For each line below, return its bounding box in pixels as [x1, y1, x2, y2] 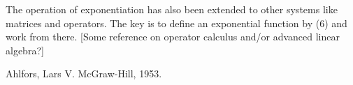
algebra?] [6, 42, 44, 57]
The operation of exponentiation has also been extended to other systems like [6, 2, 338, 16]
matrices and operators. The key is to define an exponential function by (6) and [6, 15, 347, 30]
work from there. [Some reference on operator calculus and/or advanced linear [6, 29, 340, 44]
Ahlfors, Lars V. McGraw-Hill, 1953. [6, 66, 162, 81]
